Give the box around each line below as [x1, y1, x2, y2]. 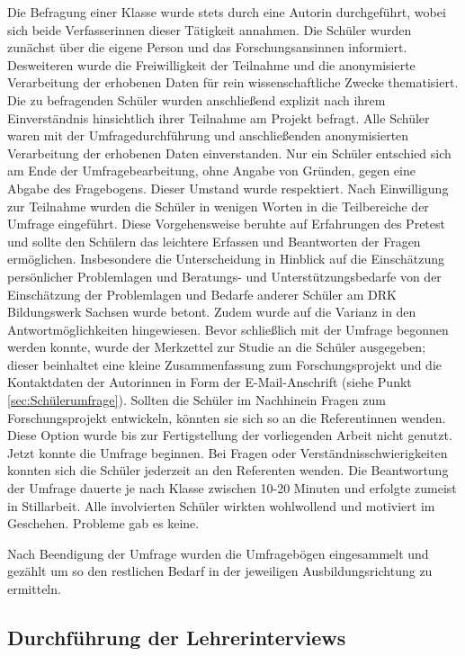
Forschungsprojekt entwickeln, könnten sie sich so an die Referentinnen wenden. [7, 408, 446, 427]
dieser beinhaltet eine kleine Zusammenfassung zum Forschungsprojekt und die [7, 355, 443, 373]
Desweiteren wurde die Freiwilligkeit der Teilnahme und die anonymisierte [7, 55, 416, 74]
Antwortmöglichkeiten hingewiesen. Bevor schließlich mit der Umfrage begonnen [7, 319, 449, 338]
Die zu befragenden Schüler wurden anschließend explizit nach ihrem [7, 90, 386, 109]
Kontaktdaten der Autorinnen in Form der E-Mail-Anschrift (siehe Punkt [7, 373, 412, 391]
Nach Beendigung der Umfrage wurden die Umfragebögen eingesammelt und [7, 544, 429, 562]
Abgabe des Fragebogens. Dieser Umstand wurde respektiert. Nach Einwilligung [7, 178, 449, 197]
